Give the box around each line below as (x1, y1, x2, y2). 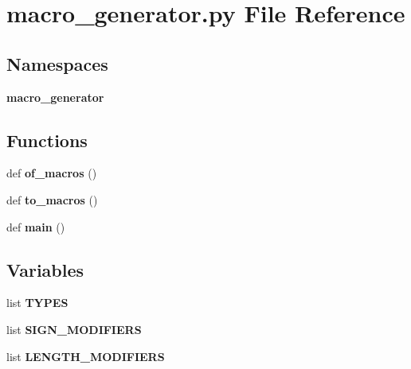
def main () (6, 218, 65, 235)
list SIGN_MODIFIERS (6, 320, 142, 337)
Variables (6, 257, 84, 282)
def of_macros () (6, 165, 97, 181)
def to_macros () (6, 191, 98, 208)
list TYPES (6, 294, 68, 311)
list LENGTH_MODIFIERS (6, 348, 165, 364)
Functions (6, 127, 88, 152)
